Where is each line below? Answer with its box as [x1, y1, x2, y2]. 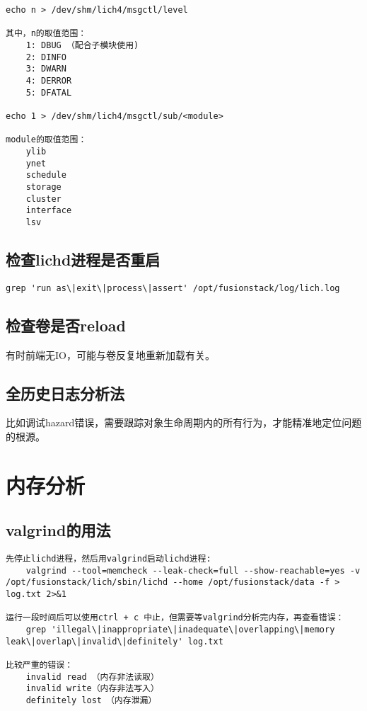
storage [25, 181, 62, 192]
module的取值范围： [6, 135, 87, 145]
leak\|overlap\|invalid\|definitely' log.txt [6, 636, 223, 647]
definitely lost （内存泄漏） [25, 695, 157, 705]
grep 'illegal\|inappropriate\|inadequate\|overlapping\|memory [25, 625, 335, 635]
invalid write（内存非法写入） [25, 683, 159, 694]
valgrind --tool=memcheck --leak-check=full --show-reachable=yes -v [25, 565, 361, 576]
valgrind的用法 [6, 519, 111, 541]
